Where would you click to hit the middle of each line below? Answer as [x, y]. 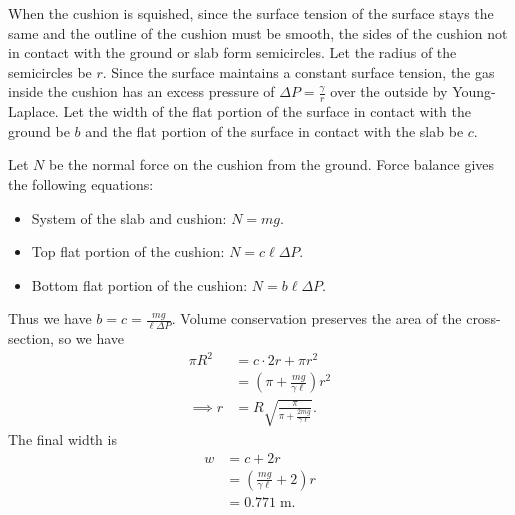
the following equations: [81, 183]
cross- [483, 318]
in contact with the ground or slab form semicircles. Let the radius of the [232, 52]
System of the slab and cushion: [129, 217]
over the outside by [389, 91]
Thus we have [50, 318]
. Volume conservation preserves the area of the [316, 318]
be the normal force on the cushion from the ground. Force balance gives [271, 164]
